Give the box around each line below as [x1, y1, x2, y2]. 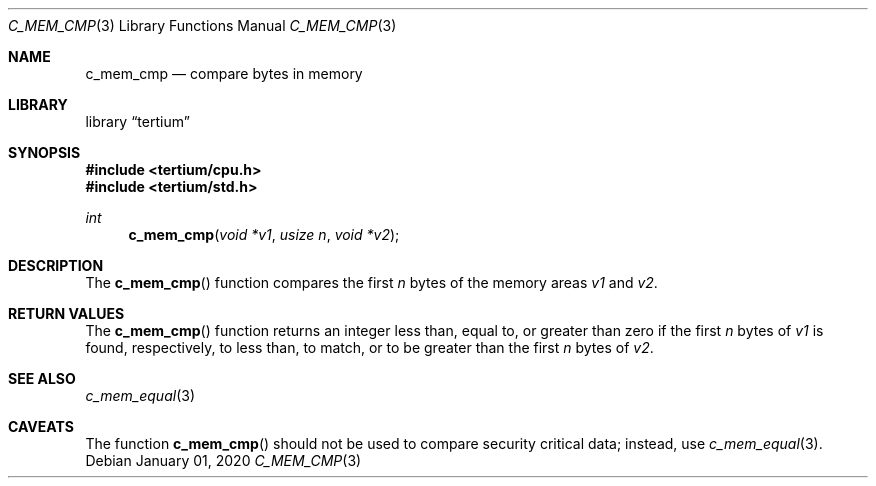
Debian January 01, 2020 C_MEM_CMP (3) [85, 452, 362, 469]
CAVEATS [8, 418, 74, 435]
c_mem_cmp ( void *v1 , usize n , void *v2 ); [128, 226, 400, 243]
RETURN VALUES [8, 305, 125, 322]
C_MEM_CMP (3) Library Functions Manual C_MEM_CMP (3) [8, 17, 397, 34]
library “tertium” [85, 113, 190, 130]
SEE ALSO [8, 370, 76, 387]
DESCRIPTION [8, 257, 104, 274]
